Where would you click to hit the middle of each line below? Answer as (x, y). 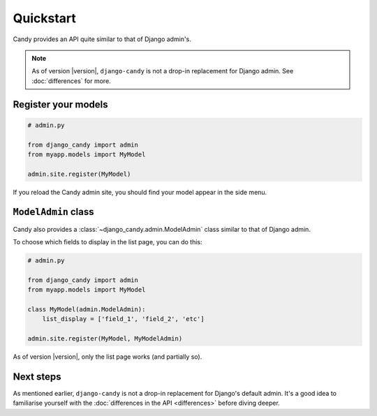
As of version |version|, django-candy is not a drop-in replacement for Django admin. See (163, 71)
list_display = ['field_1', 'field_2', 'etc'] (124, 319)
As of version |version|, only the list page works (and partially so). (108, 357)
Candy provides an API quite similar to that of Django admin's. (102, 39)
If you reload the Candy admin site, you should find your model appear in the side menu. (140, 192)
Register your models (60, 104)
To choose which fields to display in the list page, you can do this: (108, 242)
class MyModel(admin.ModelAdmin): (87, 309)
